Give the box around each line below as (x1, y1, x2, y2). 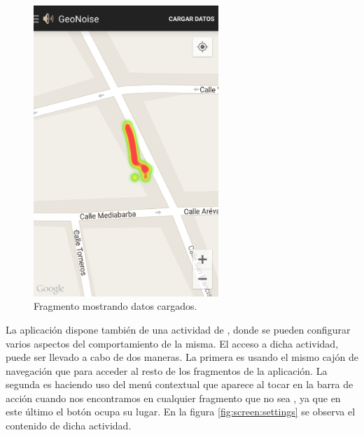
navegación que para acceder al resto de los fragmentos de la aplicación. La (6, 363, 328, 378)
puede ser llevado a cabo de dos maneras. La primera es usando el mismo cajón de (6, 350, 358, 364)
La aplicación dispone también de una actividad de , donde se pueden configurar (6, 322, 351, 336)
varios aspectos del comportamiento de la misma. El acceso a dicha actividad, (6, 336, 339, 350)
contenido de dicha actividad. (6, 418, 132, 433)
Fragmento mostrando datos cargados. (34, 299, 197, 313)
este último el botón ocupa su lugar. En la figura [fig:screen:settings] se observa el (6, 404, 356, 419)
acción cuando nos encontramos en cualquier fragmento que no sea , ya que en (6, 390, 341, 405)
